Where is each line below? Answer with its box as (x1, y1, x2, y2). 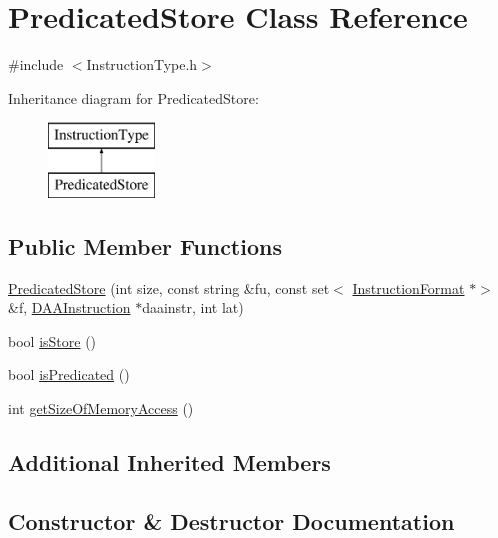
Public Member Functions (8, 230, 282, 261)
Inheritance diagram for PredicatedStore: (8, 87, 259, 108)
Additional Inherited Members (8, 447, 331, 478)
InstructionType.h (86, 54, 198, 75)
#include (8, 54, 64, 75)
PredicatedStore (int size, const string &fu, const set (8, 277, 330, 298)
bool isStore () (8, 330, 97, 351)
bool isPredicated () (8, 364, 130, 385)
